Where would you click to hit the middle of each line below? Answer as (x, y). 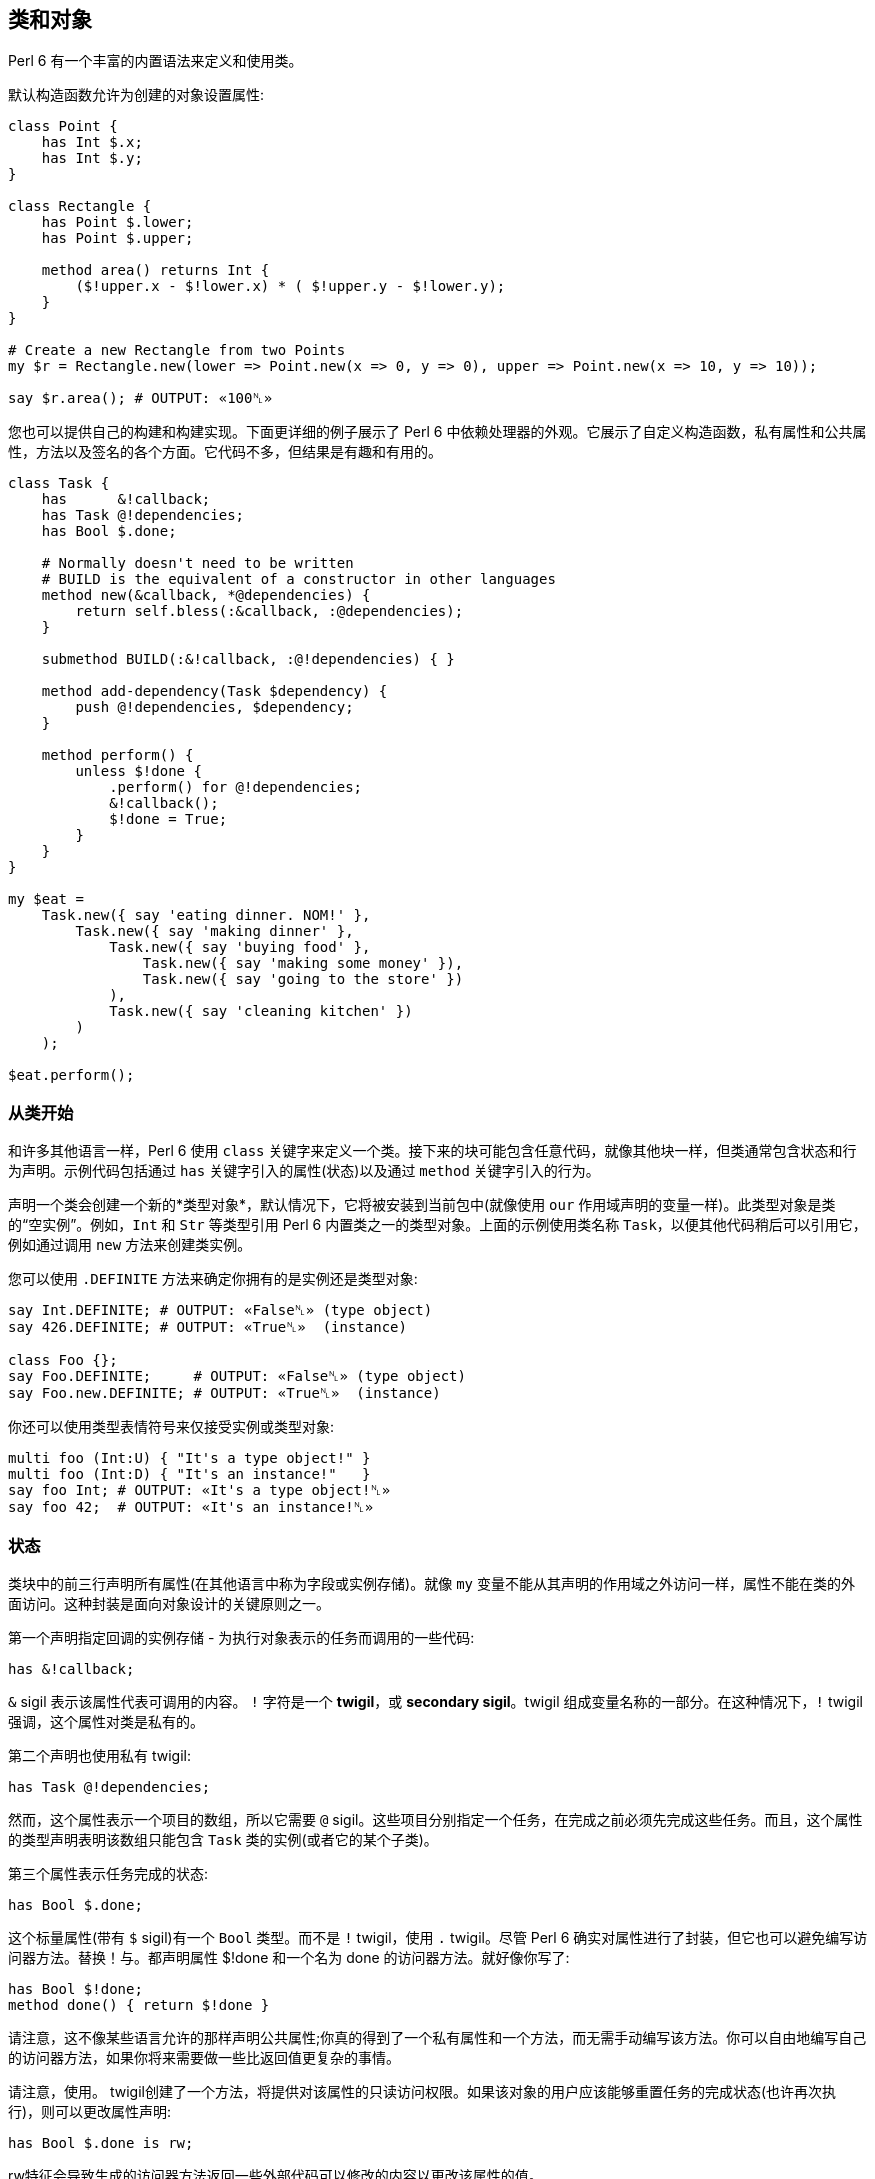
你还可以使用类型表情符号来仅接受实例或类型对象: (171, 1427)
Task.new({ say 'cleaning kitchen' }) (261, 1011)
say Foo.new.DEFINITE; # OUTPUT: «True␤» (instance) (224, 1393)
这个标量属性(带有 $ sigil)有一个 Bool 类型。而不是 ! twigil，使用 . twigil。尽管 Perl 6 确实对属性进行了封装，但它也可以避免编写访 (438, 1937)
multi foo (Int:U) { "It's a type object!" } (189, 1458)
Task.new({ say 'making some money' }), (303, 963)
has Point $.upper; (117, 238)
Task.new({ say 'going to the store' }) (303, 979)
